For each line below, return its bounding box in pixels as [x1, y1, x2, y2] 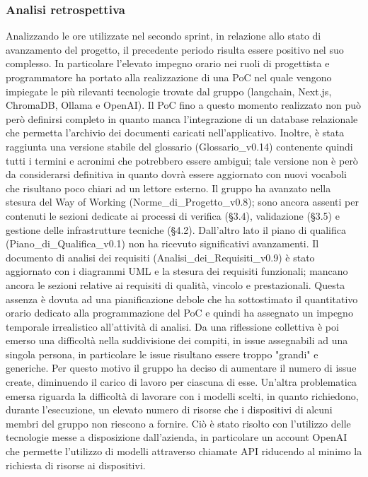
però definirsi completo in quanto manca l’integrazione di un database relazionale [6, 111, 358, 126]
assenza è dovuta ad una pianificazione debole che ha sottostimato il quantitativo [6, 291, 358, 306]
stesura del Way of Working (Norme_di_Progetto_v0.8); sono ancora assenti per [6, 194, 359, 209]
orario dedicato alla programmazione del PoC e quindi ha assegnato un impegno [6, 305, 353, 320]
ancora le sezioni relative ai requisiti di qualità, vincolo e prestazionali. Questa [6, 277, 345, 292]
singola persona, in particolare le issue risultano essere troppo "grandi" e [6, 346, 318, 361]
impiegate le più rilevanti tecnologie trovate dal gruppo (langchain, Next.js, [6, 83, 332, 98]
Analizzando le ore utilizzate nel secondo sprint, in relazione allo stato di [6, 28, 321, 43]
